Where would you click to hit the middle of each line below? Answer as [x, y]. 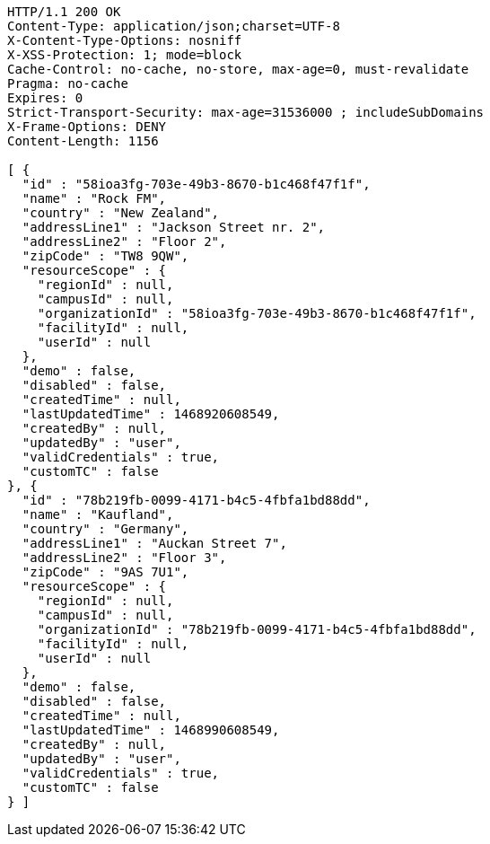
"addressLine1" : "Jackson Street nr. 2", [174, 227]
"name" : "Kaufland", [98, 514]
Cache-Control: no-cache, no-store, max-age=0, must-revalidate [238, 69]
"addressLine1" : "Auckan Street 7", [154, 543]
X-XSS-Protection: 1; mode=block [125, 55]
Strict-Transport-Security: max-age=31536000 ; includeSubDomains [246, 112]
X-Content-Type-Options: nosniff [125, 40]
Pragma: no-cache [68, 84]
